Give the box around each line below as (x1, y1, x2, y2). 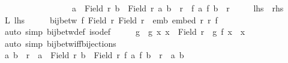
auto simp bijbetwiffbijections (4, 37, 116, 49)
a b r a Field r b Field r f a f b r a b (4, 49, 184, 61)
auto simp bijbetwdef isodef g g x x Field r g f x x (4, 25, 245, 38)
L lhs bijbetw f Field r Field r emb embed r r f (4, 13, 218, 26)
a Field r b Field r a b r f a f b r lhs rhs (71, 2, 284, 14)
